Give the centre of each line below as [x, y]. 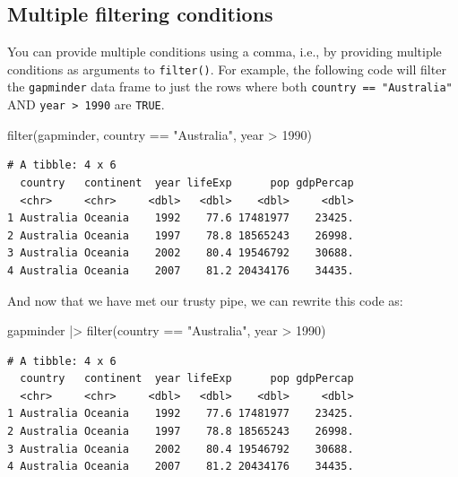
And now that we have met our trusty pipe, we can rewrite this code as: [205, 300]
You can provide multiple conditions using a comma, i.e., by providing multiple [225, 52]
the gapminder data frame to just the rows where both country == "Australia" [230, 87]
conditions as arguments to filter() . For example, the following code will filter [227, 69]
